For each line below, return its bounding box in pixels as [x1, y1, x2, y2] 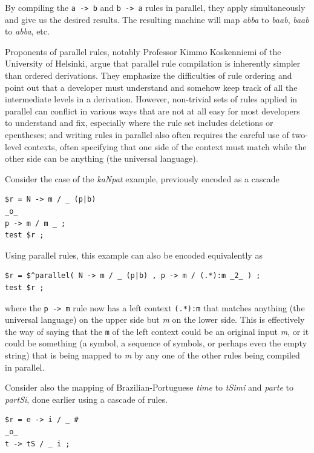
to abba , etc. [5, 25, 50, 38]
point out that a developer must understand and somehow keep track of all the [5, 81, 298, 93]
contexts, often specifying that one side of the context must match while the [24, 140, 307, 153]
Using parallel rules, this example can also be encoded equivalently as [5, 248, 263, 261]
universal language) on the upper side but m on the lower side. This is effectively [5, 313, 305, 326]
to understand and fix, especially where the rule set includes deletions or [5, 116, 273, 129]
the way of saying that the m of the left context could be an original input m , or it [5, 325, 309, 337]
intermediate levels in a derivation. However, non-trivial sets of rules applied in [5, 93, 298, 105]
